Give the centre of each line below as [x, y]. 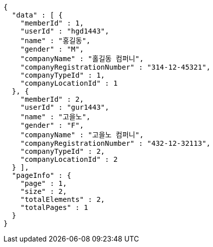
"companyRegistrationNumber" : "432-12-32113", [116, 143]
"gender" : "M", [52, 49]
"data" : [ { [37, 15]
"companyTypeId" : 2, [63, 151]
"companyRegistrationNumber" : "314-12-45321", [116, 67]
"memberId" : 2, [52, 99]
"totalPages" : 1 [54, 207]
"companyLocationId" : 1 [69, 83]
